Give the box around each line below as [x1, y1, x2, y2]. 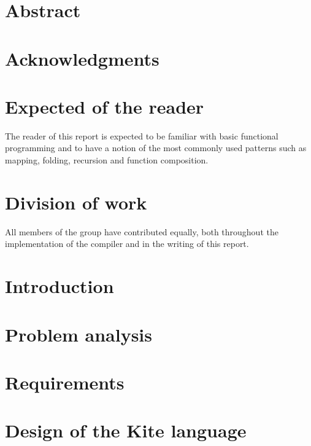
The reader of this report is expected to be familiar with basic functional [5, 129, 278, 142]
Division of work [5, 189, 147, 214]
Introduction [5, 273, 114, 299]
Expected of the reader [5, 93, 204, 119]
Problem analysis [5, 321, 152, 346]
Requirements [5, 369, 125, 394]
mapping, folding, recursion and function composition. [5, 154, 209, 166]
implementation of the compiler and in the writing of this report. [5, 237, 249, 250]
